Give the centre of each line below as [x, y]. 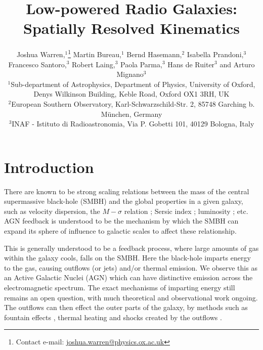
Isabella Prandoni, [215, 54]
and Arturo [237, 64]
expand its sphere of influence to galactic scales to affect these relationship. [120, 231]
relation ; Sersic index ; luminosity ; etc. [186, 211]
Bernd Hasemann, [154, 54]
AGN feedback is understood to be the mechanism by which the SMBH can [121, 221]
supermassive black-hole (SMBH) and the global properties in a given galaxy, [124, 201]
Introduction [49, 167]
